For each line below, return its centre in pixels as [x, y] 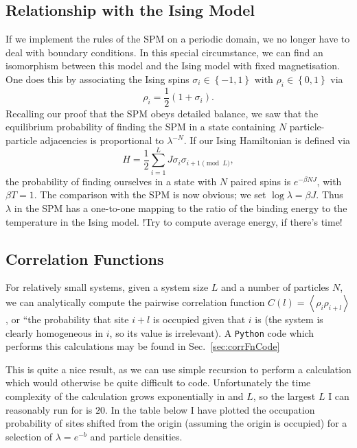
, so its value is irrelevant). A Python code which [212, 332]
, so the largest [284, 396]
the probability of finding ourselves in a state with [111, 181]
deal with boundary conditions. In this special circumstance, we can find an [164, 52]
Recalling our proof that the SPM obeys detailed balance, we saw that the [162, 113]
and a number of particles [275, 287]
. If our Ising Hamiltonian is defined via [267, 140]
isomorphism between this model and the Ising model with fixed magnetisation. [173, 66]
